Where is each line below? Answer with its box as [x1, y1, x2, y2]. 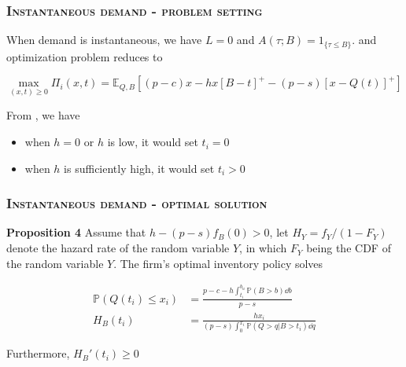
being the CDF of [306, 240, 391, 256]
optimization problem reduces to [6, 48, 163, 64]
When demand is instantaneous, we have [6, 31, 202, 48]
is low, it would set [107, 134, 198, 150]
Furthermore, [6, 345, 70, 361]
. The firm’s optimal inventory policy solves [113, 255, 323, 271]
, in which [239, 240, 287, 256]
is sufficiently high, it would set [64, 160, 215, 176]
